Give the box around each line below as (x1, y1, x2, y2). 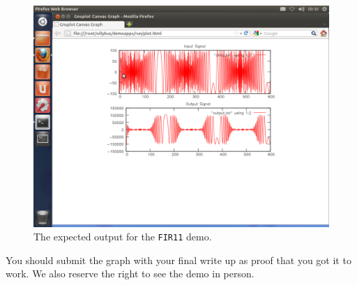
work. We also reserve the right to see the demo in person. (6, 266, 255, 281)
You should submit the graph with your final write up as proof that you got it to (6, 252, 351, 267)
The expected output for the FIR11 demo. (33, 229, 212, 244)
